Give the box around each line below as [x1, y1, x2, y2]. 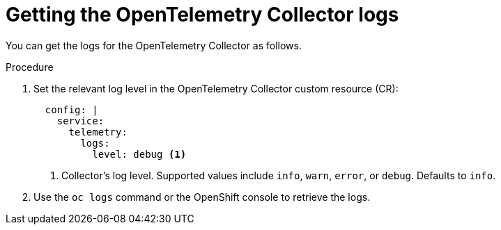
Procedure [6, 60, 54, 73]
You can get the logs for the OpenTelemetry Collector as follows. [6, 39, 302, 51]
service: [56, 115, 105, 126]
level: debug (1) [92, 148, 187, 160]
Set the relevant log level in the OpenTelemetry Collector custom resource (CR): [33, 82, 399, 95]
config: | [45, 104, 98, 115]
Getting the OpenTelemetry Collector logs [6, 3, 399, 26]
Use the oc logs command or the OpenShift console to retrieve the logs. [33, 190, 371, 203]
